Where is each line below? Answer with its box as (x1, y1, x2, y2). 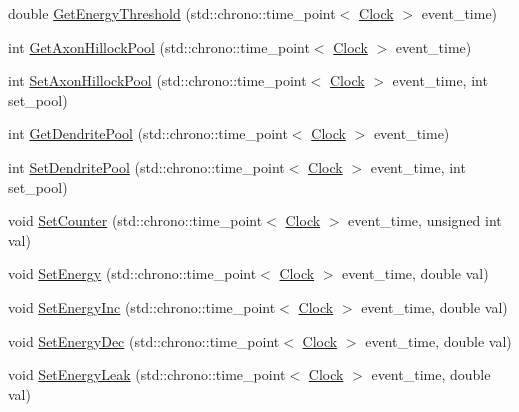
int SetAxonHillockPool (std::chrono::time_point (8, 70, 307, 91)
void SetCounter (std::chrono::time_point (8, 210, 263, 231)
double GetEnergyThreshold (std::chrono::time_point (8, 3, 336, 23)
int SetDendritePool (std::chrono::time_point (8, 156, 285, 177)
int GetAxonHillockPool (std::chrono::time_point (8, 36, 310, 57)
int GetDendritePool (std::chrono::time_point (8, 123, 288, 144)
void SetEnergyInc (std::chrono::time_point (8, 296, 276, 317)
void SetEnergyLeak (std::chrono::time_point (8, 364, 286, 385)
